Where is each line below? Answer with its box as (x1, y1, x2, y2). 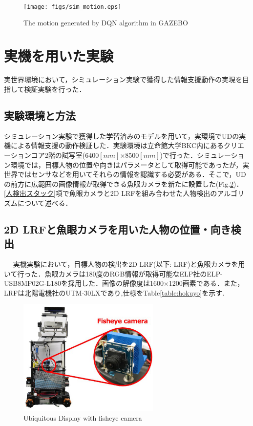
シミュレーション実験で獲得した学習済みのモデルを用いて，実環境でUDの (4, 130, 239, 141)
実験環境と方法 (4, 107, 76, 123)
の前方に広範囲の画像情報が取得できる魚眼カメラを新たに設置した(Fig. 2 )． (4, 178, 243, 189)
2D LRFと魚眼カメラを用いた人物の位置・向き (4, 221, 231, 236)
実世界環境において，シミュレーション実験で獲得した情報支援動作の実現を (4, 74, 243, 85)
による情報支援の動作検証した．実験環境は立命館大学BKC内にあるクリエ (10, 140, 245, 150)
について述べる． (17, 197, 72, 208)
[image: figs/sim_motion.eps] (23, 3, 122, 10)
